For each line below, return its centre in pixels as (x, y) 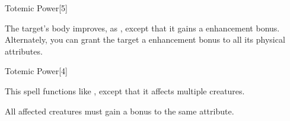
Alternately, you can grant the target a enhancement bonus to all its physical (145, 39)
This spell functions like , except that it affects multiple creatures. (125, 90)
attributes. (24, 51)
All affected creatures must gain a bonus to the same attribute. (119, 111)
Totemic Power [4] (36, 71)
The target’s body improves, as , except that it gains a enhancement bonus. (142, 28)
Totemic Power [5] (36, 8)
